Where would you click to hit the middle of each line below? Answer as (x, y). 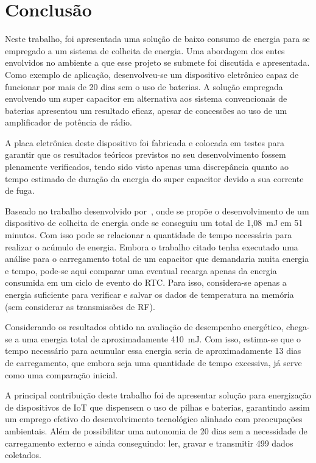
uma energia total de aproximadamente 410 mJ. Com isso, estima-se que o (161, 338)
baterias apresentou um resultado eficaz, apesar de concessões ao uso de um (146, 110)
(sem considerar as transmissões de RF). (80, 306)
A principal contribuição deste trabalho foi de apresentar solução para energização (158, 395)
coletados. (23, 455)
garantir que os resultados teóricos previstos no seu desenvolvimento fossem (146, 154)
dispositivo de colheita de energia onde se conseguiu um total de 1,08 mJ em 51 (154, 223)
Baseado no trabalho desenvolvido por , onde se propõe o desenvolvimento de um (157, 210)
